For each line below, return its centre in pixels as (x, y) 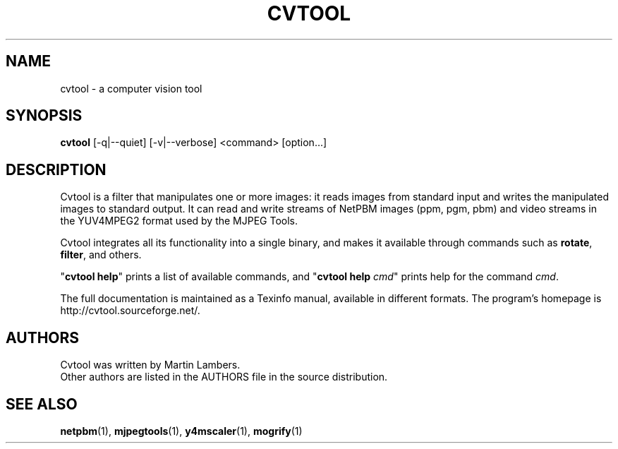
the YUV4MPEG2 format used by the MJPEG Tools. (179, 221)
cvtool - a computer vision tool (131, 88)
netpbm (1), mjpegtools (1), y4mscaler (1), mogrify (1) (181, 431)
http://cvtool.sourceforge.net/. (130, 311)
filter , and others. (101, 255)
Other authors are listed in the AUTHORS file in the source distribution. (224, 377)
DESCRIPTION (56, 169)
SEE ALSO (42, 404)
